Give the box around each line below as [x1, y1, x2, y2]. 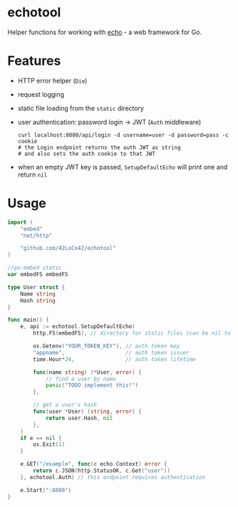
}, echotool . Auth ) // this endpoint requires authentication [20, 474, 205, 481]
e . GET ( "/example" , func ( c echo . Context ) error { [20, 461, 167, 468]
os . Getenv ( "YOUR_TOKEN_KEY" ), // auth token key [33, 343, 180, 350]
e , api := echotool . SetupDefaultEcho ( [20, 323, 135, 330]
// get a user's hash [33, 402, 98, 409]
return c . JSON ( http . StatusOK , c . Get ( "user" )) [33, 467, 171, 474]
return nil [17, 170, 48, 179]
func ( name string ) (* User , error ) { [33, 368, 142, 376]
